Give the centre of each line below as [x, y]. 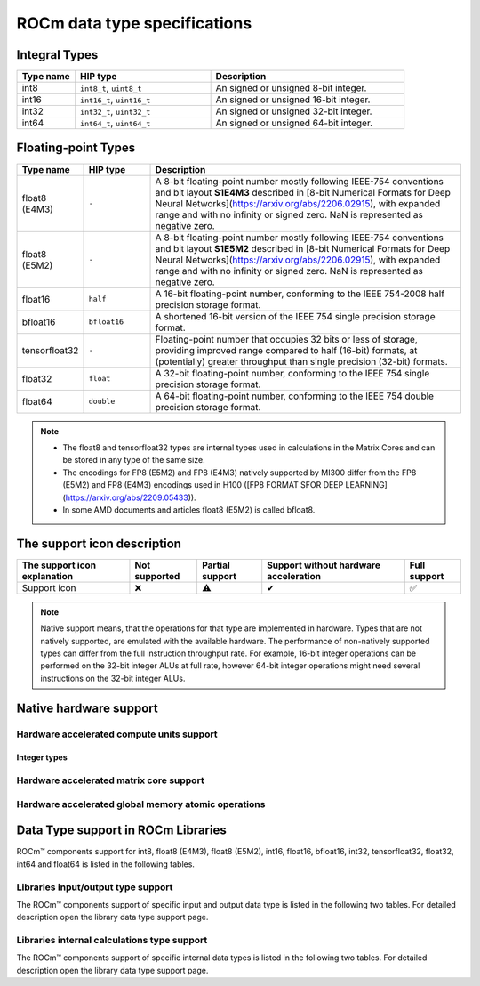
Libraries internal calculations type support [112, 941]
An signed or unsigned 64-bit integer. [294, 123]
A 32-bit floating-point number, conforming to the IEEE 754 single [292, 373]
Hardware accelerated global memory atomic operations [141, 804]
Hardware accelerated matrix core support [110, 780]
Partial [216, 565]
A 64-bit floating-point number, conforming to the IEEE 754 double [295, 396]
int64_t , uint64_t [116, 123]
